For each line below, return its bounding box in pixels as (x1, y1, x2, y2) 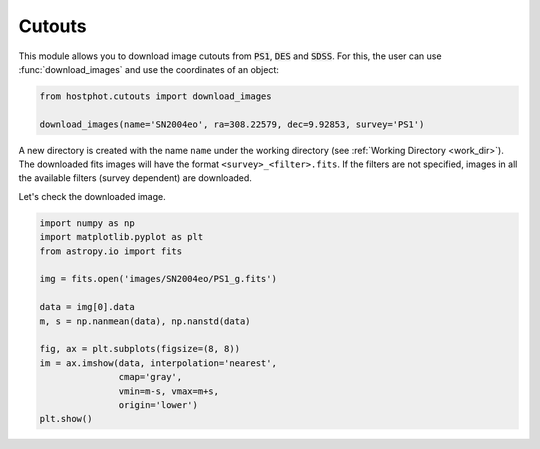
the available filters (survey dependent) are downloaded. (18, 172, 252, 184)
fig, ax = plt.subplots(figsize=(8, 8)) (39, 343, 240, 355)
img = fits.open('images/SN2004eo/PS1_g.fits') (39, 273, 277, 285)
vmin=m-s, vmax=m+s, (118, 385, 220, 397)
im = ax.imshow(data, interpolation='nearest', (39, 357, 277, 369)
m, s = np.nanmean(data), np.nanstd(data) (39, 315, 251, 327)
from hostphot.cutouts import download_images (39, 90, 272, 102)
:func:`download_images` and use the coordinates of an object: (18, 63, 280, 75)
